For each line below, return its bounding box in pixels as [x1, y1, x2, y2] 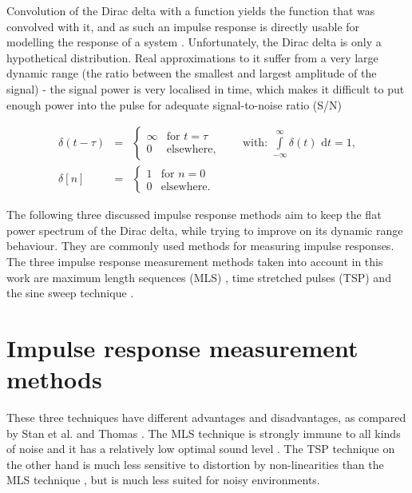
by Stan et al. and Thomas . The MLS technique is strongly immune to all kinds [6, 424, 401, 441]
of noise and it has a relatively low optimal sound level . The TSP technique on [6, 440, 395, 457]
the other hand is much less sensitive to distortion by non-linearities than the [6, 455, 384, 472]
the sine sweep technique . [6, 284, 134, 301]
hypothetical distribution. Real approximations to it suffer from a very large [6, 49, 378, 66]
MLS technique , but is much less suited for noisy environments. [6, 471, 320, 488]
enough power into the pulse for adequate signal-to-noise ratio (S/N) [6, 96, 342, 113]
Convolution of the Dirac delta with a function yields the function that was [6, 2, 375, 18]
